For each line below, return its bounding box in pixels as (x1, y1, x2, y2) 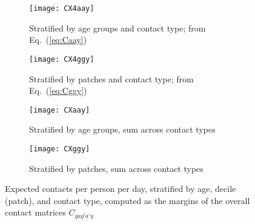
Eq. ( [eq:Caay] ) (29, 33, 87, 46)
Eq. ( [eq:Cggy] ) (29, 84, 87, 97)
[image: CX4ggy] (29, 54, 94, 64)
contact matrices (5, 206, 66, 219)
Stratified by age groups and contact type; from (29, 21, 206, 34)
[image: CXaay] (29, 105, 90, 114)
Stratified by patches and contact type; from (29, 72, 194, 85)
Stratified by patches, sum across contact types (29, 162, 204, 174)
